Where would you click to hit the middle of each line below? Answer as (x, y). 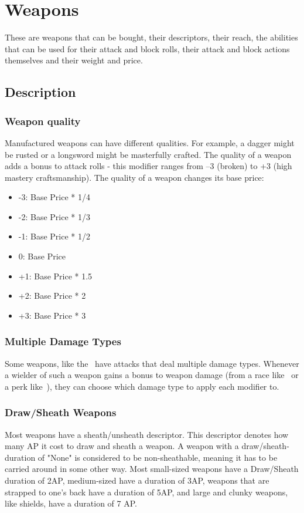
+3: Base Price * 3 (52, 315)
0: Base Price (42, 256)
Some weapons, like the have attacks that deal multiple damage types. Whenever (152, 363)
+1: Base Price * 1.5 (55, 276)
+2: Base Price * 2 (52, 296)
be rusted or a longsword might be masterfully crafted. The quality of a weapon (148, 154)
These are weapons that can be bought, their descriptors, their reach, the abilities (151, 37)
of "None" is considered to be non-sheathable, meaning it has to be (158, 457)
